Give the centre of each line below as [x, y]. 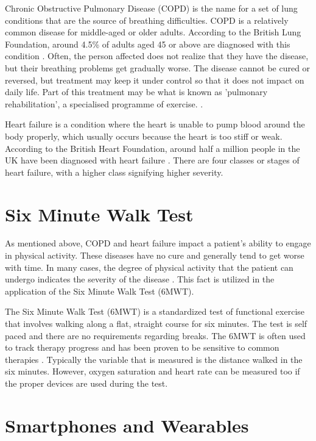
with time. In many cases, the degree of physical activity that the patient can [149, 267]
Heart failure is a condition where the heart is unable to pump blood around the [155, 124]
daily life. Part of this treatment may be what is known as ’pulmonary [136, 92]
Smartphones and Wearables [127, 425]
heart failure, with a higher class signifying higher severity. [114, 172]
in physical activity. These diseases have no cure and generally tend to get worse [155, 255]
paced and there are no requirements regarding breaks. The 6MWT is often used [155, 335]
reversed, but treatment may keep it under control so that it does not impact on [155, 80]
